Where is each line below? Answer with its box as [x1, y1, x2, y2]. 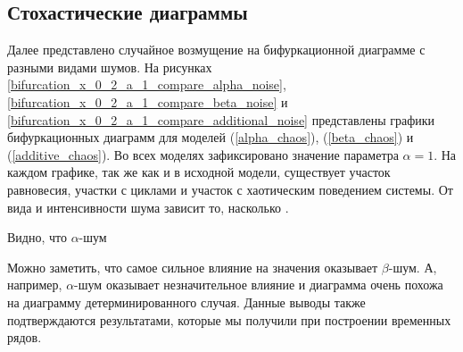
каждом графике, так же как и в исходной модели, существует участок [7, 163, 391, 181]
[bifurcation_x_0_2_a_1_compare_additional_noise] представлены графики [7, 110, 435, 129]
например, [7, 275, 62, 294]
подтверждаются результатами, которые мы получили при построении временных [7, 310, 451, 329]
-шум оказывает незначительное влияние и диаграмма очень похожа [74, 275, 443, 294]
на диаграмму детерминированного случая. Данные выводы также [7, 292, 366, 311]
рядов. [7, 328, 42, 347]
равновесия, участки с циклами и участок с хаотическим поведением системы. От [7, 180, 453, 198]
